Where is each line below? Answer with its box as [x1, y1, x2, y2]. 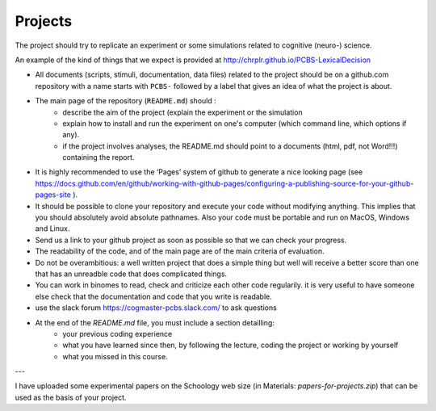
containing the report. [62, 153, 135, 162]
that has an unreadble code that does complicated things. [35, 269, 228, 279]
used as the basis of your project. [15, 392, 127, 402]
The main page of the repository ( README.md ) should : [35, 96, 217, 106]
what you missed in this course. [62, 351, 169, 361]
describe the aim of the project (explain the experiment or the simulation [62, 107, 303, 117]
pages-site [35, 190, 72, 199]
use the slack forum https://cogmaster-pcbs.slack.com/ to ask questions [35, 303, 278, 312]
